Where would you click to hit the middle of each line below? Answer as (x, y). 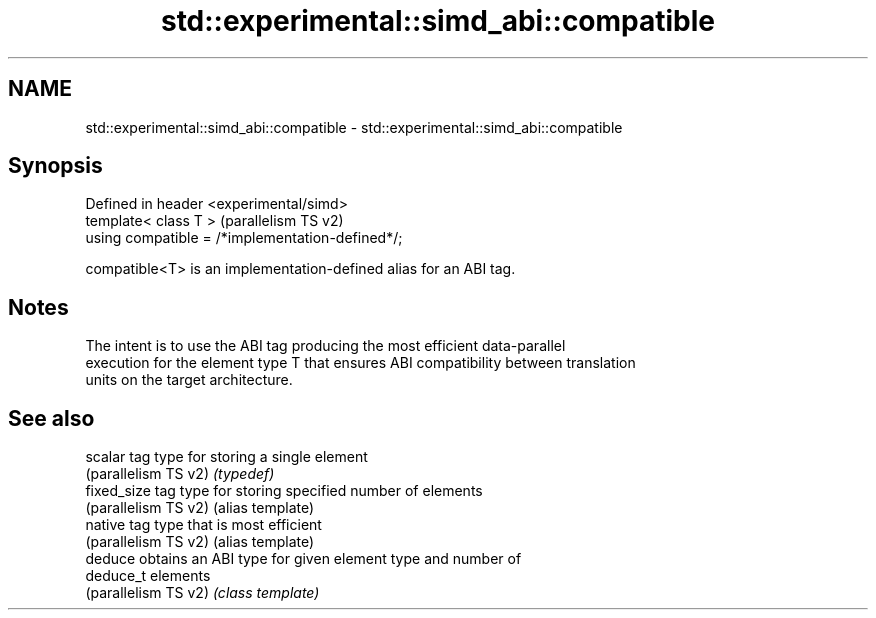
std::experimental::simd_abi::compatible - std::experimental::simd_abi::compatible (354, 127)
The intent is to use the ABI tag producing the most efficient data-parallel (325, 346)
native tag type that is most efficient (203, 525)
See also (51, 418)
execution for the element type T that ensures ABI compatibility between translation (360, 363)
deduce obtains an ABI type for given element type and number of (303, 559)
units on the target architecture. (189, 380)
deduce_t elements (148, 576)
